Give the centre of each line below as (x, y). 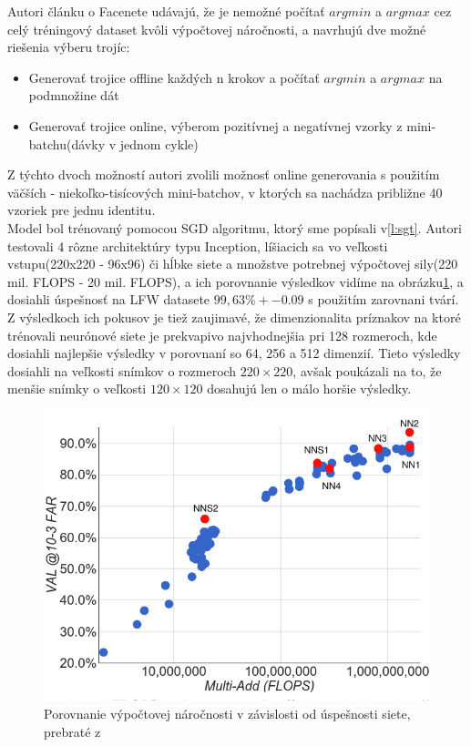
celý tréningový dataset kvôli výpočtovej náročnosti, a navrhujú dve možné (217, 29)
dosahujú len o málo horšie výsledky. (309, 389)
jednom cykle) (159, 143)
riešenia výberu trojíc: (69, 47)
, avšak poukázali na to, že (367, 370)
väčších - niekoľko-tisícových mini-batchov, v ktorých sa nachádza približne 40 (225, 192)
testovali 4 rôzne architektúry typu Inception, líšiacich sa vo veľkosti (198, 246)
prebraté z (72, 731)
